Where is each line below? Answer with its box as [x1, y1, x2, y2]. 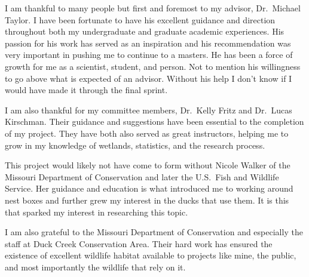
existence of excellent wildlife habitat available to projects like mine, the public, [5, 249, 296, 261]
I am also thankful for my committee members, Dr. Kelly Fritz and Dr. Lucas [5, 103, 292, 116]
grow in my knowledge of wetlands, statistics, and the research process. [5, 138, 265, 151]
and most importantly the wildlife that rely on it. [5, 260, 186, 273]
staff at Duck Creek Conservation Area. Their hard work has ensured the [5, 237, 273, 250]
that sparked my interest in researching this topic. [5, 205, 188, 218]
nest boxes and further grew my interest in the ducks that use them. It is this [5, 193, 289, 206]
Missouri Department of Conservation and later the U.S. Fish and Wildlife [5, 170, 279, 183]
